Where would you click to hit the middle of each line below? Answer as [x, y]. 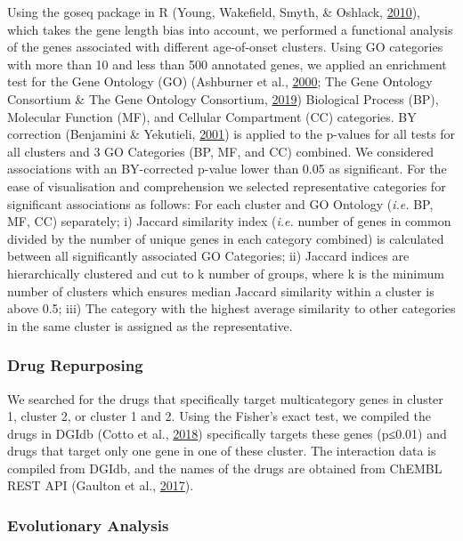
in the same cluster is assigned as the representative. [150, 325]
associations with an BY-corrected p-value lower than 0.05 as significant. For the [227, 169]
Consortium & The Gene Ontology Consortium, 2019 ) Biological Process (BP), [223, 98]
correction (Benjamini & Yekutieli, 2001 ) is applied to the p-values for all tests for [231, 134]
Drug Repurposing [75, 365]
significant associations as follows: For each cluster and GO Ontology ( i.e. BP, [220, 203]
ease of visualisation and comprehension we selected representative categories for [227, 186]
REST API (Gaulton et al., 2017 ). [101, 485]
